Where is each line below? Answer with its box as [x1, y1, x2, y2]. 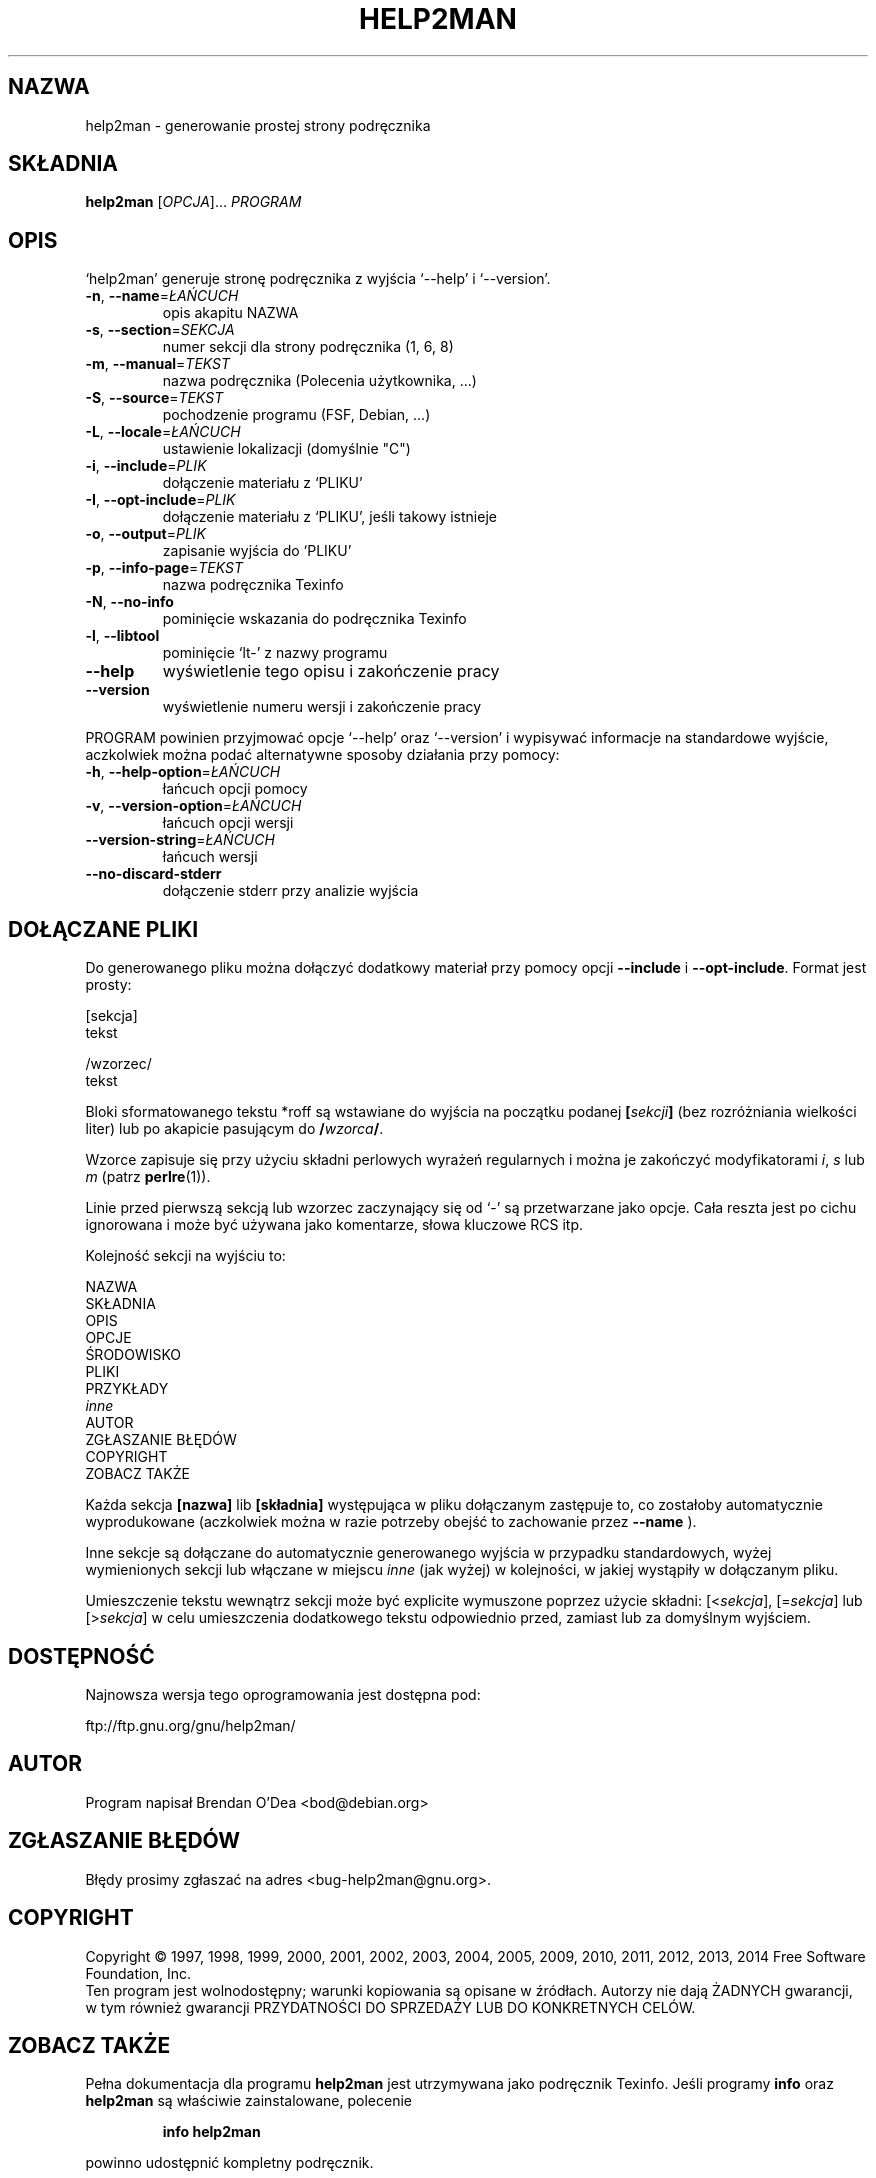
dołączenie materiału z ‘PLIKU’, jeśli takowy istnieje [162, 508, 497, 526]
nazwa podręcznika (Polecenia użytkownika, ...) [162, 372, 477, 390]
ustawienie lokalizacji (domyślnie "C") [162, 440, 411, 458]
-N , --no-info [85, 593, 174, 611]
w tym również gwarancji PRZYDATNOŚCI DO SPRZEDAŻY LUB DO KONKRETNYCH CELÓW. [85, 1998, 696, 2016]
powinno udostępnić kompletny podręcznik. [85, 2154, 374, 2172]
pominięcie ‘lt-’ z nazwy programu [162, 644, 388, 662]
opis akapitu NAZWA [162, 304, 299, 322]
